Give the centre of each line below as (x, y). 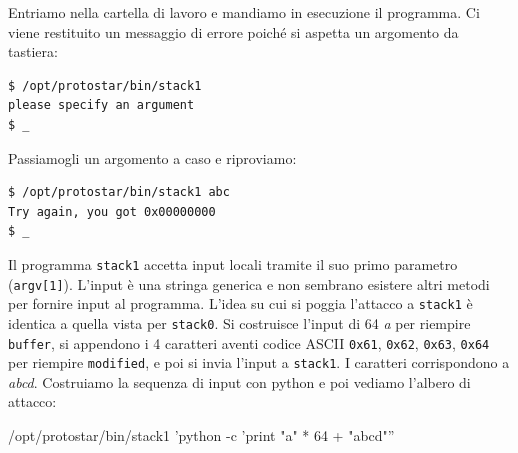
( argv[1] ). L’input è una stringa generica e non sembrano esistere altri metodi (249, 283)
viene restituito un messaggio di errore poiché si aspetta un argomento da (233, 31)
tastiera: (33, 51)
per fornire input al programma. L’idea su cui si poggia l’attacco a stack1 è (240, 303)
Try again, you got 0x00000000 (112, 211)
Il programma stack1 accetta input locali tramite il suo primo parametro (233, 263)
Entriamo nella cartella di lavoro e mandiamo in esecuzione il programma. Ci (244, 12)
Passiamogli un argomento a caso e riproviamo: (152, 157)
